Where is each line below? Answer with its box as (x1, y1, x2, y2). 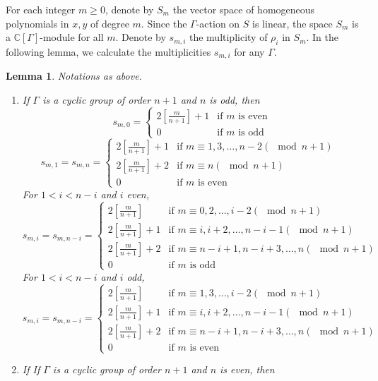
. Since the (141, 16, 187, 30)
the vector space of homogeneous (172, 2, 315, 16)
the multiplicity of (189, 30, 268, 44)
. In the (306, 30, 339, 44)
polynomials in (6, 16, 69, 30)
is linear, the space (252, 16, 333, 30)
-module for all (40, 30, 104, 44)
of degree (90, 16, 129, 30)
